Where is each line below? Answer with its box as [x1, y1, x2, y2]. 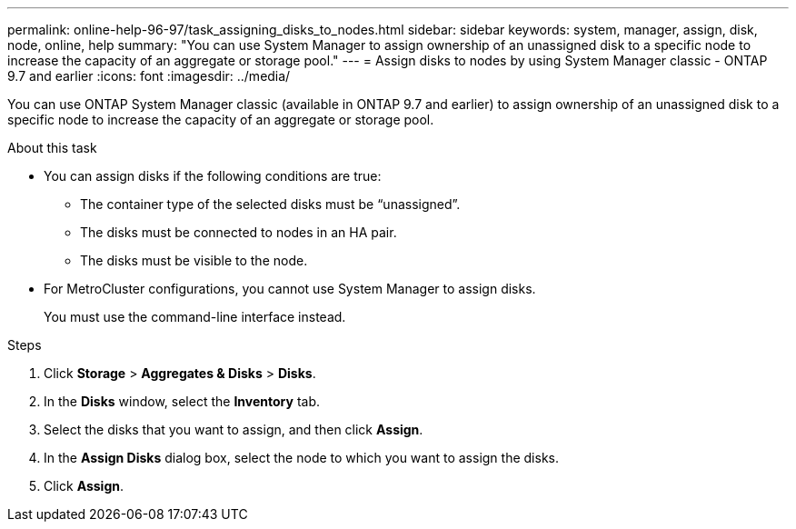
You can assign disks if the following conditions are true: [44, 168, 382, 184]
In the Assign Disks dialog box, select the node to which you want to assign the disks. [44, 450, 559, 465]
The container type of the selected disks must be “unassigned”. [80, 196, 461, 212]
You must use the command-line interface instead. [44, 309, 346, 324]
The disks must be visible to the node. [80, 253, 308, 268]
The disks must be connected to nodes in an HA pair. [80, 225, 397, 240]
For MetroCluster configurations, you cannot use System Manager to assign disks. [44, 281, 536, 296]
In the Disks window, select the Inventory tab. [44, 394, 320, 409]
